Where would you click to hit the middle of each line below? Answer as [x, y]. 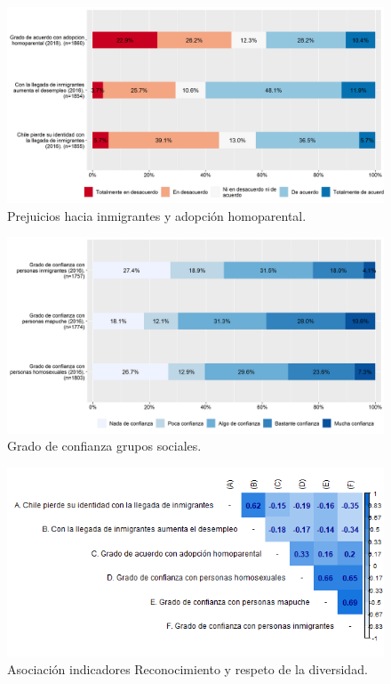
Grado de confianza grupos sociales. [104, 446]
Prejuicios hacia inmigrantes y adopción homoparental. [157, 215]
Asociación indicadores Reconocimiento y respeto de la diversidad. [188, 668]
